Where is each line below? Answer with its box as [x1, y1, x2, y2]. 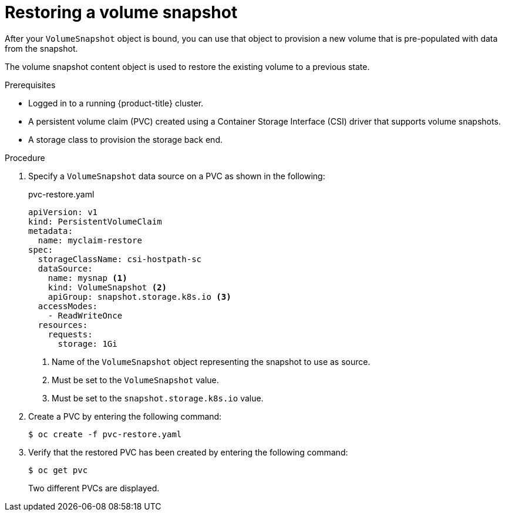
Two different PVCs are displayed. [28, 483, 160, 493]
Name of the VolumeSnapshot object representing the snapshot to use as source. [52, 356, 371, 367]
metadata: [28, 226, 73, 236]
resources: [38, 320, 88, 330]
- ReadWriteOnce [48, 310, 123, 320]
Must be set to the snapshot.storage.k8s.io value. [52, 393, 264, 403]
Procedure [5, 152, 45, 163]
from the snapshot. [5, 43, 78, 53]
